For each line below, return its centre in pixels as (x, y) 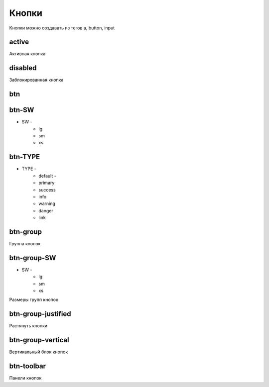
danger (46, 210)
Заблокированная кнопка (36, 80)
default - (48, 176)
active (19, 42)
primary (47, 183)
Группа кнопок (25, 243)
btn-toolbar (27, 366)
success (47, 190)
